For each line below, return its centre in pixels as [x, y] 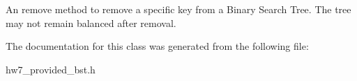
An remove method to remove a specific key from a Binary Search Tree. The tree [178, 9]
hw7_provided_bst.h [51, 69]
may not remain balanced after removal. [91, 22]
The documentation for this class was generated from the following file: [157, 46]
